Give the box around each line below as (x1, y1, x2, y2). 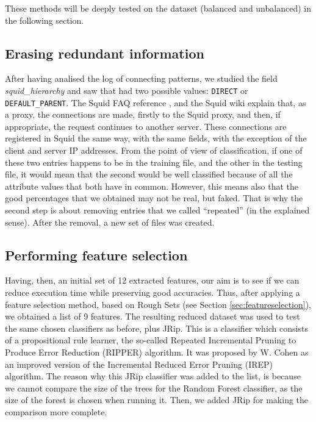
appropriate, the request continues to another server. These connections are (5, 120, 287, 132)
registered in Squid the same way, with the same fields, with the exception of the (5, 132, 307, 145)
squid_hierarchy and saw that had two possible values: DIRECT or (5, 84, 248, 96)
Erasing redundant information (5, 43, 204, 62)
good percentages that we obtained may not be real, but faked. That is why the (5, 191, 303, 204)
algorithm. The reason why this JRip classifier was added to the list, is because (5, 370, 301, 382)
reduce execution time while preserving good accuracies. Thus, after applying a (5, 286, 300, 299)
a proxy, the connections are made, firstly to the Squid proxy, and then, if (5, 108, 281, 121)
